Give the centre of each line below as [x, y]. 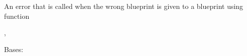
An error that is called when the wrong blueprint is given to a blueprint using [124, 6]
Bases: [14, 49]
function [17, 16]
